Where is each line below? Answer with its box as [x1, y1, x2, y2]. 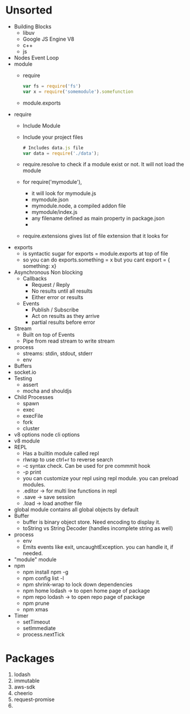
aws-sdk [13, 683, 36, 690]
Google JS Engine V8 [22, 35, 74, 42]
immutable [13, 677, 40, 685]
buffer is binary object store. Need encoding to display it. [22, 518, 161, 526]
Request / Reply [31, 281, 70, 289]
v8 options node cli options [13, 431, 80, 438]
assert [22, 381, 39, 388]
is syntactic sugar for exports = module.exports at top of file [22, 250, 168, 257]
